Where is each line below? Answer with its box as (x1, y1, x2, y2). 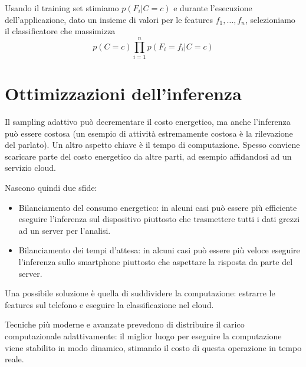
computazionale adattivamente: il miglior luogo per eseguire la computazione (5, 329, 282, 342)
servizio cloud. (5, 161, 56, 174)
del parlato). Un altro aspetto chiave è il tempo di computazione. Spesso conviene (5, 138, 300, 151)
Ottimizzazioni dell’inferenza (5, 81, 242, 105)
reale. (5, 353, 24, 365)
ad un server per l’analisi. (18, 224, 111, 236)
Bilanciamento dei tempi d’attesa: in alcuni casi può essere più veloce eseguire (18, 244, 300, 256)
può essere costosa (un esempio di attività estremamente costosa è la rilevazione (5, 127, 293, 139)
